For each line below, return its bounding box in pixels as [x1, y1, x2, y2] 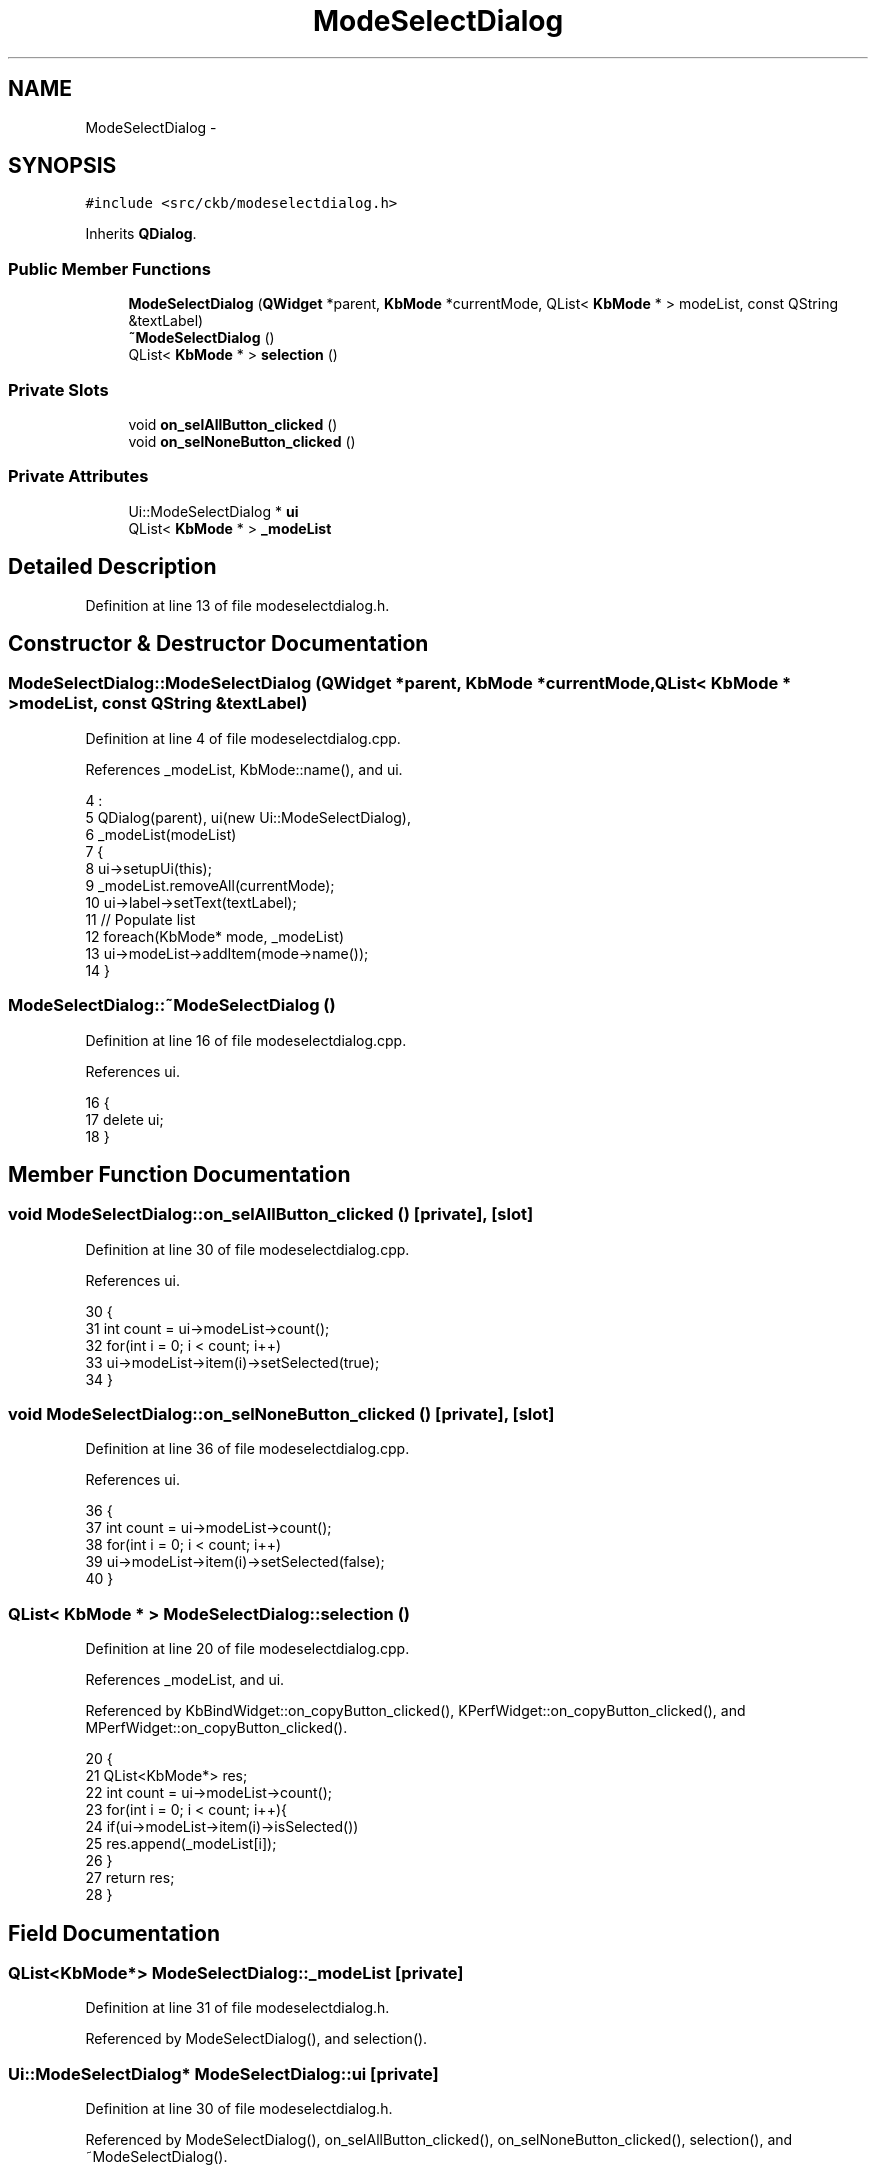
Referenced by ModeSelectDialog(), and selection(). [85, 2030, 428, 2048]
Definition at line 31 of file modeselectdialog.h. [85, 1999, 390, 2017]
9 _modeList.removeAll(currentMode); [85, 876, 335, 894]
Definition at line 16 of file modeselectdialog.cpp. [85, 1031, 407, 1049]
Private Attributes [8, 466, 149, 487]
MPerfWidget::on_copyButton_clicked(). [85, 1719, 348, 1737]
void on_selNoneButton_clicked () [128, 432, 356, 450]
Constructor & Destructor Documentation [8, 630, 429, 656]
